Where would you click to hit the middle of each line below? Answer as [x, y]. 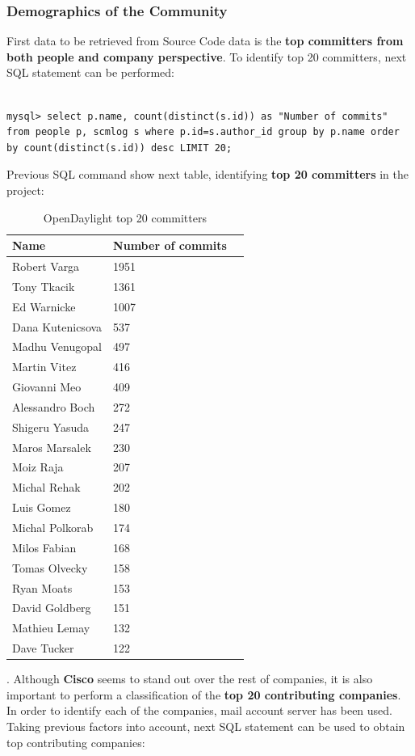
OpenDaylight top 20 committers [125, 217]
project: [25, 190]
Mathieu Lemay [51, 628]
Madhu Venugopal [57, 346]
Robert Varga [46, 266]
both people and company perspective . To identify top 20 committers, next [207, 56]
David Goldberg [52, 608]
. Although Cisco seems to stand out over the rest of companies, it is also [190, 679]
